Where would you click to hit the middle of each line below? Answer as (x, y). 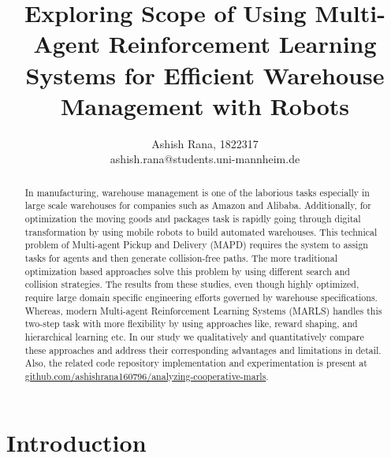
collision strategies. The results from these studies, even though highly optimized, (192, 284)
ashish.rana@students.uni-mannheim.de (205, 159)
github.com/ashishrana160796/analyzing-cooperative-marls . (147, 376)
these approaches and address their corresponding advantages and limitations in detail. (203, 350)
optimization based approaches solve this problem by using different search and (187, 271)
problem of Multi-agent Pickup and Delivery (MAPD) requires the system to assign (196, 245)
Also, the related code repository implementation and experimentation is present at (196, 363)
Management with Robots (205, 105)
